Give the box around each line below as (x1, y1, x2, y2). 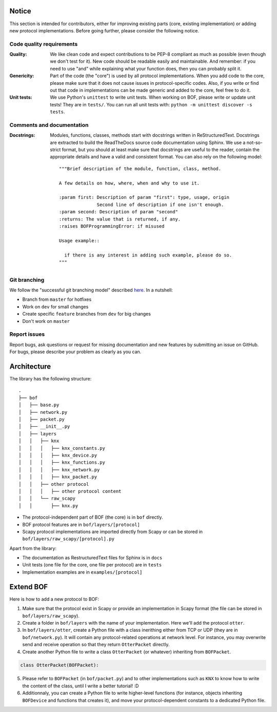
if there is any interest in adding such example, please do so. (64, 252, 232, 258)
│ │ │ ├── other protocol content (18, 488, 122, 494)
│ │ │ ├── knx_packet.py (18, 474, 97, 480)
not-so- (246, 139, 263, 145)
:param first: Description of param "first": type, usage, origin (59, 194, 230, 200)
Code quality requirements (9, 40, 78, 47)
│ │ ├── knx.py (18, 503, 78, 508)
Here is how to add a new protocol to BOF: (9, 596, 100, 602)
